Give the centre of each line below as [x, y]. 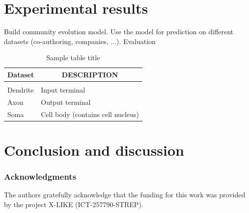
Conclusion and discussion [94, 150]
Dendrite [21, 90]
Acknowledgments [40, 177]
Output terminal [66, 102]
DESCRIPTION [90, 74]
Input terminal [63, 90]
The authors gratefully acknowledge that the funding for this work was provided [125, 195]
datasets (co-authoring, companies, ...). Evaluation [80, 41]
